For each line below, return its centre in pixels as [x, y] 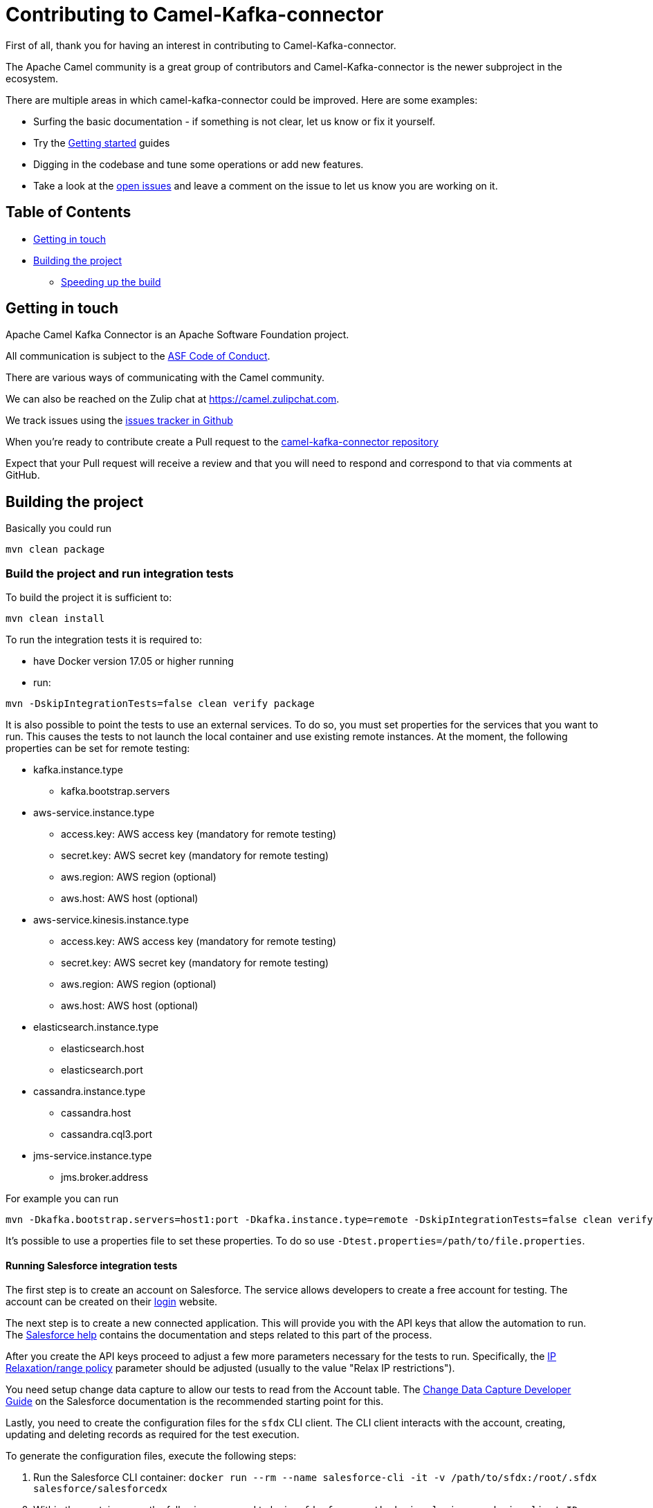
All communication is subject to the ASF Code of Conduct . [138, 356]
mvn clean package [55, 550]
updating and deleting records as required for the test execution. [153, 1435]
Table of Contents [68, 212]
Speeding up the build [111, 282]
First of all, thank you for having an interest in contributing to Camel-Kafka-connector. [201, 45]
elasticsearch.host [103, 1049]
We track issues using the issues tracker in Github [119, 421]
